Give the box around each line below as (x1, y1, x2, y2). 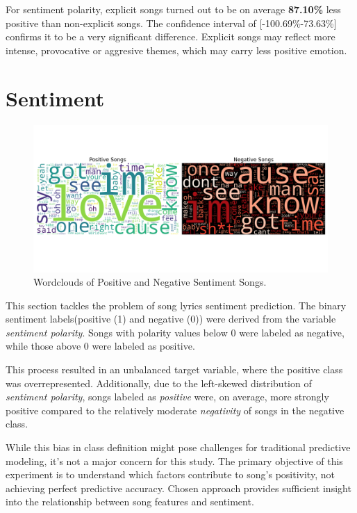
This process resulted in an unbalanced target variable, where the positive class (6, 362, 343, 377)
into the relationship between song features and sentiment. (6, 494, 254, 509)
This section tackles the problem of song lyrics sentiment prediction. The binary (6, 298, 347, 312)
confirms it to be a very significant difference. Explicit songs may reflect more (6, 29, 335, 44)
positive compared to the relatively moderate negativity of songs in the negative (6, 402, 344, 417)
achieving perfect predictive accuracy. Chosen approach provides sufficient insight (6, 480, 351, 495)
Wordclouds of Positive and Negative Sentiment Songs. (33, 275, 267, 289)
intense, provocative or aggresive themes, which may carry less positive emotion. (6, 42, 347, 57)
